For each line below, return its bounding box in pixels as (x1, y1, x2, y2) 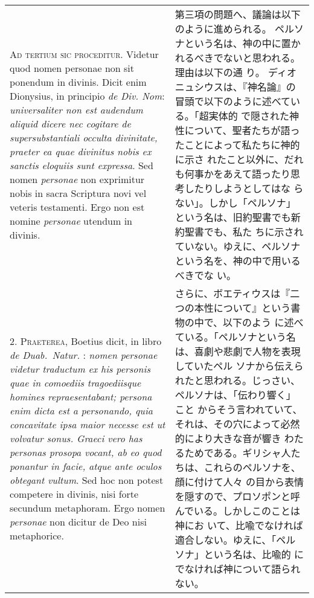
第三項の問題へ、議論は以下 (175, 7, 301, 21)
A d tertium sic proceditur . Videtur (10, 47, 159, 61)
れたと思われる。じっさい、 (175, 373, 300, 387)
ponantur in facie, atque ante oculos (10, 458, 162, 473)
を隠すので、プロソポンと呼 (175, 489, 301, 503)
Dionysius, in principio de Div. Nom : (10, 89, 165, 103)
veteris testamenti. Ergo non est (10, 200, 145, 214)
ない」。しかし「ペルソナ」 (175, 196, 296, 210)
